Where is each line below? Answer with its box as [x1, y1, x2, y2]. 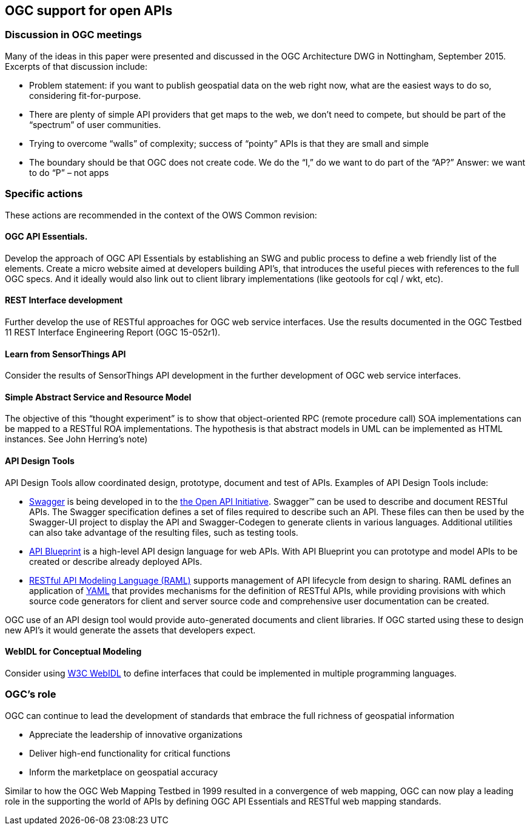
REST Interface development [5, 295, 123, 306]
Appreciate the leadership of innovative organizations [29, 729, 243, 740]
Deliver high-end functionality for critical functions [29, 747, 230, 758]
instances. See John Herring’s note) [5, 434, 148, 445]
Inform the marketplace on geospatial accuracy [29, 766, 218, 777]
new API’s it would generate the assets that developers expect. [5, 624, 256, 635]
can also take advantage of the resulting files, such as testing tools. [29, 527, 298, 538]
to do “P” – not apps [29, 167, 109, 178]
